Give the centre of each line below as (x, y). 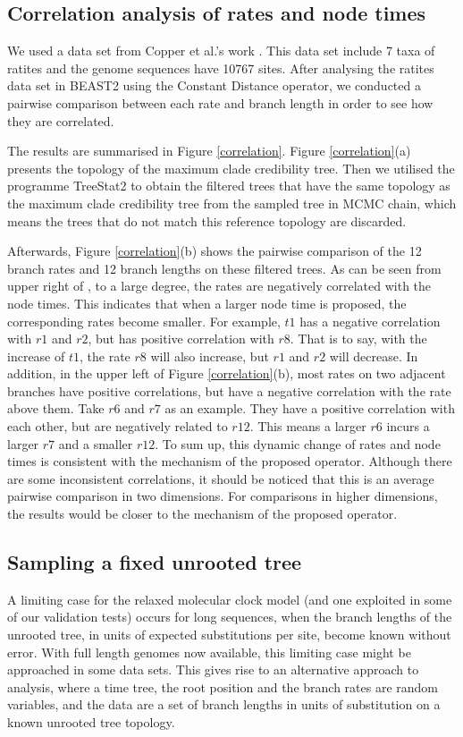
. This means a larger (308, 426)
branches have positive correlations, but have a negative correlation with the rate (229, 390)
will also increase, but (210, 356)
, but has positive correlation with (181, 339)
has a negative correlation (370, 321)
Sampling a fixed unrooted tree (155, 562)
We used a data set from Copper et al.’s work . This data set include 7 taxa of (221, 51)
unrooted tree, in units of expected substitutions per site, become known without (229, 635)
